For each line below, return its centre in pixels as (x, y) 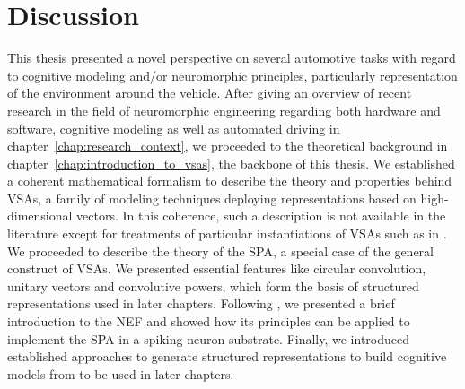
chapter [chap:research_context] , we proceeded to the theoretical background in (228, 146)
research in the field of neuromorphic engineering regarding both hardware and (224, 110)
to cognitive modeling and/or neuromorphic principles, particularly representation (232, 75)
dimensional (40, 216)
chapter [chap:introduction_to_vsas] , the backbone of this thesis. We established (231, 163)
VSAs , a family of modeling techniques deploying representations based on (212, 198)
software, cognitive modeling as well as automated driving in (174, 128)
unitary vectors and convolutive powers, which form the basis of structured (213, 285)
